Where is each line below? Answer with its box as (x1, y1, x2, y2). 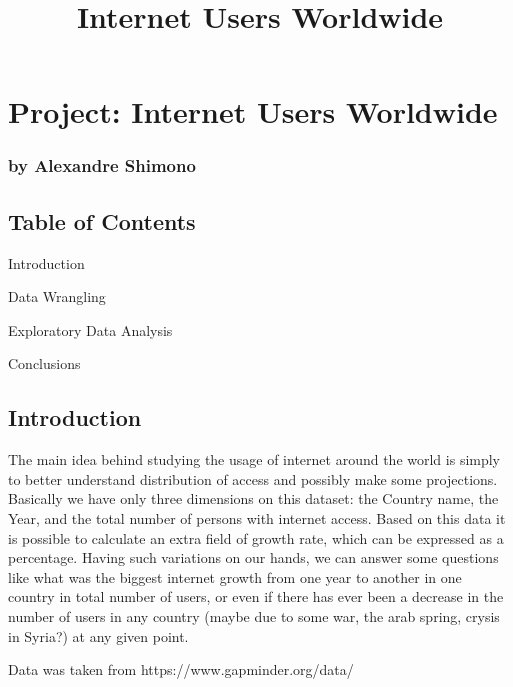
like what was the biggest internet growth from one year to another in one (8, 566, 462, 587)
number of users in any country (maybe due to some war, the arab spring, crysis (8, 605, 500, 626)
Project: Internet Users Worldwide (8, 91, 498, 132)
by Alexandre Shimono (8, 153, 196, 178)
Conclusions (8, 353, 81, 374)
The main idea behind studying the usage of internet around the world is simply (8, 449, 501, 470)
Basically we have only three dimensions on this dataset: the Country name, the (8, 488, 499, 509)
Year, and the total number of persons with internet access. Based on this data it (8, 507, 506, 528)
